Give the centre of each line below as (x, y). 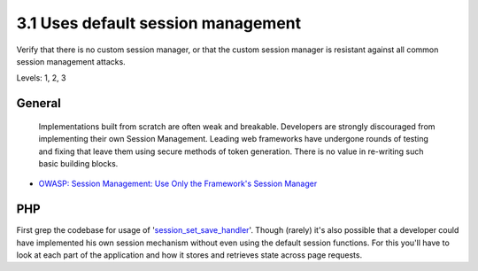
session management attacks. (71, 61)
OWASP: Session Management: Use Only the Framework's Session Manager (178, 184)
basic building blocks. (78, 163)
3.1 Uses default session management (159, 23)
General (39, 103)
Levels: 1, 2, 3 (41, 78)
